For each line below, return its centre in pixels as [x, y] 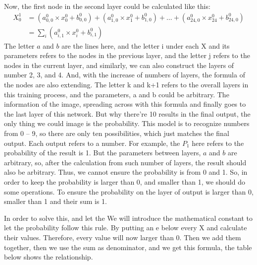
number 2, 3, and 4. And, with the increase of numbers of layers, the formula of [125, 75]
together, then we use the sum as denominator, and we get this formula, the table [128, 247]
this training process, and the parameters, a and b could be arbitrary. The [117, 94]
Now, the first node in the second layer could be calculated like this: [107, 6]
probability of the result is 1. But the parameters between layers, [103, 153]
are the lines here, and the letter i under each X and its [146, 45]
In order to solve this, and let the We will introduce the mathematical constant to [128, 218]
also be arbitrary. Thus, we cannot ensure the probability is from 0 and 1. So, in [126, 172]
